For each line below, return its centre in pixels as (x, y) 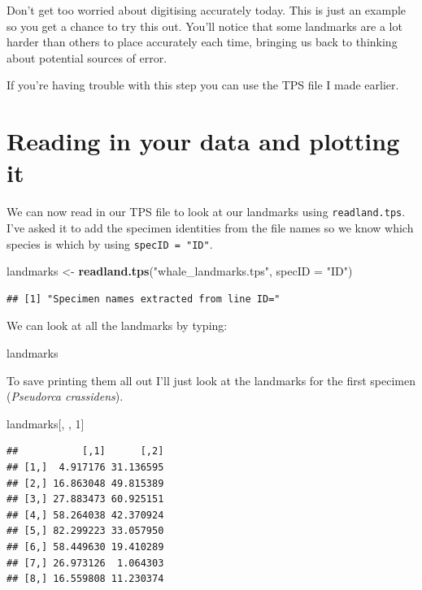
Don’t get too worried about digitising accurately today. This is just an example (207, 10)
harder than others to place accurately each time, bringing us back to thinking (202, 42)
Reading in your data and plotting (203, 141)
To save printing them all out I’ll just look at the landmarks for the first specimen (211, 380)
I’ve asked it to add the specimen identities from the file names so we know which (210, 227)
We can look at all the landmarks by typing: (117, 325)
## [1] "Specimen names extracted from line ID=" (144, 299)
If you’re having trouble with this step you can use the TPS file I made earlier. (203, 85)
